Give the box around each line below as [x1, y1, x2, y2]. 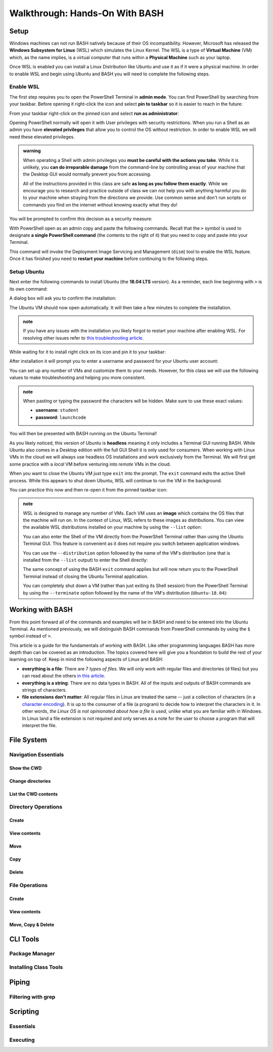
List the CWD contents [9, 791, 58, 797]
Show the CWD [9, 765, 42, 771]
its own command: [9, 286, 48, 292]
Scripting [9, 1007, 39, 1016]
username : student [35, 407, 79, 413]
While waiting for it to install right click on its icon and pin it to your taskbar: [9, 349, 166, 355]
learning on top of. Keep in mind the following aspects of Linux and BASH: [9, 656, 164, 662]
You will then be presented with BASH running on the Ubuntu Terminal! [9, 431, 157, 437]
